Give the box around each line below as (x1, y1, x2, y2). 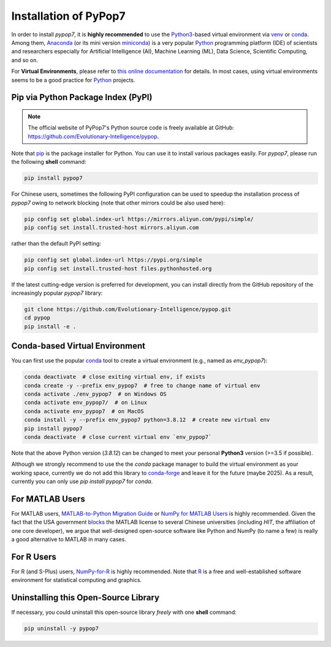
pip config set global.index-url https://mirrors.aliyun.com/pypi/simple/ (24, 215, 254, 222)
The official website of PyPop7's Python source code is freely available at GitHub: (28, 124, 234, 131)
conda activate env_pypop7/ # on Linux (24, 399, 147, 406)
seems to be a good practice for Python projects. (11, 76, 135, 83)
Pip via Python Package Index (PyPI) (11, 92, 153, 103)
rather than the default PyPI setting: (11, 240, 101, 247)
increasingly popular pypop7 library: (11, 289, 103, 296)
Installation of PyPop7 (11, 9, 126, 23)
